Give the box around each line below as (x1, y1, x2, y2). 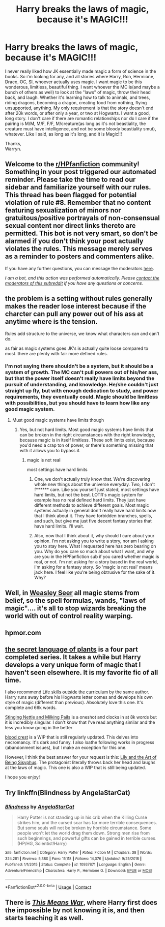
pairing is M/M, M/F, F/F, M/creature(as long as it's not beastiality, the (5, 121, 146, 126)
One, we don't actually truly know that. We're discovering (34, 476, 151, 482)
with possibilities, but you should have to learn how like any (5, 400, 150, 406)
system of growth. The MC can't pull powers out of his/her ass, (5, 369, 159, 376)
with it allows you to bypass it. (19, 447, 81, 453)
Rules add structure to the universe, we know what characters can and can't (5, 331, 160, 337)
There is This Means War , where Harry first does (5, 898, 158, 906)
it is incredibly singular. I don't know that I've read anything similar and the (5, 719, 156, 725)
